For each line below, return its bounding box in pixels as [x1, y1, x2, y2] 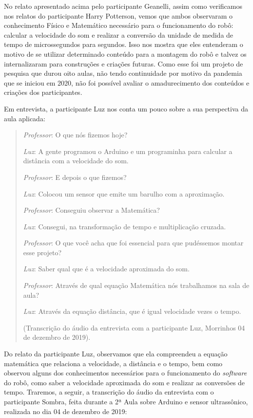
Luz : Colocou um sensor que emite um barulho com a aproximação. [23, 188, 225, 198]
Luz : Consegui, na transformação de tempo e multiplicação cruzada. [23, 221, 226, 231]
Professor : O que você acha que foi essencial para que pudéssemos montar [23, 238, 244, 248]
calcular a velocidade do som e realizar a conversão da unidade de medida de [4, 29, 234, 40]
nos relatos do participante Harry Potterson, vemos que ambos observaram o [4, 10, 233, 21]
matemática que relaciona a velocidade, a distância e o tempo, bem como [4, 358, 223, 368]
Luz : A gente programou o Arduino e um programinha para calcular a [23, 146, 233, 156]
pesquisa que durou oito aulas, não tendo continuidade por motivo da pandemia [4, 68, 242, 78]
